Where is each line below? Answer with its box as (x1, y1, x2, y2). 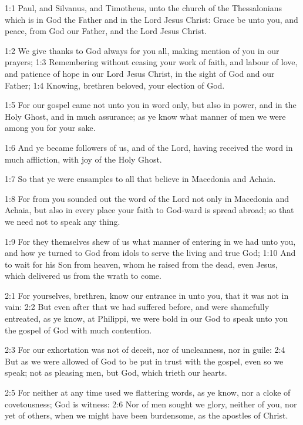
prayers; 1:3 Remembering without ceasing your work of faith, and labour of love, (5, 56, 298, 68)
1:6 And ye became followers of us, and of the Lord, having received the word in (5, 141, 293, 153)
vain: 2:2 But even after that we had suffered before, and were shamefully (5, 301, 270, 313)
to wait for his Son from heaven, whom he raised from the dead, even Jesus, (5, 258, 278, 270)
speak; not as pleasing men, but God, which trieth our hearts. (5, 366, 227, 379)
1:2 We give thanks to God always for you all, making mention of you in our (5, 44, 280, 56)
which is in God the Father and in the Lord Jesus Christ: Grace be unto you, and (5, 13, 298, 25)
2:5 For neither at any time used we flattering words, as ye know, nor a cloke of (5, 386, 291, 399)
